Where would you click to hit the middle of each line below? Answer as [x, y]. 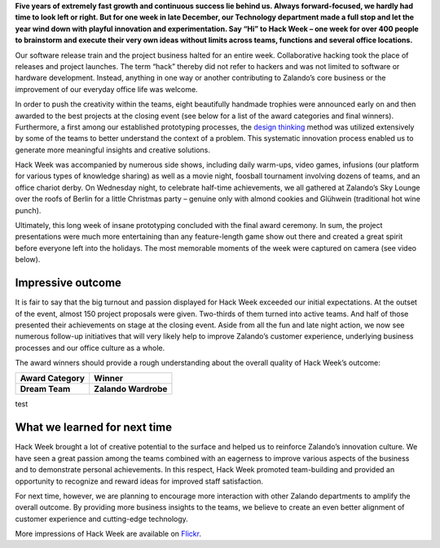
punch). [28, 210]
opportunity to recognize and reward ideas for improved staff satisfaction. [139, 481]
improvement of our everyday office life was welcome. [107, 89]
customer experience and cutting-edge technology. [102, 519]
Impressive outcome [68, 283]
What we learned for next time [94, 427]
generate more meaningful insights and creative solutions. [113, 150]
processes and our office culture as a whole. [90, 348]
